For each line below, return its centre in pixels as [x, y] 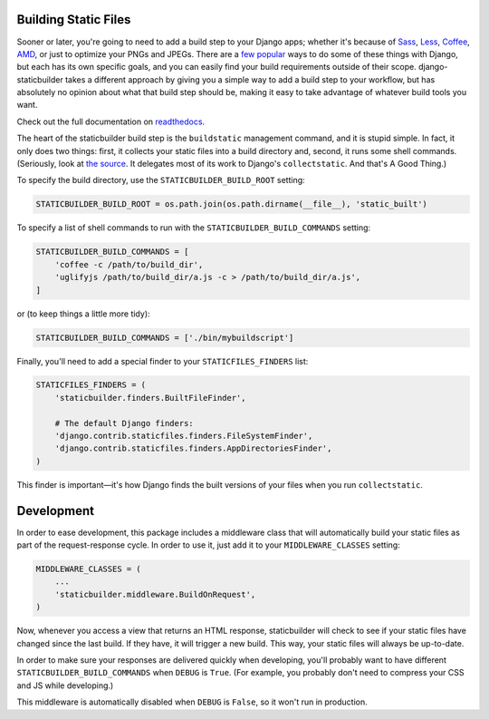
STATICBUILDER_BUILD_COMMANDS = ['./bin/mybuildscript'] [165, 337]
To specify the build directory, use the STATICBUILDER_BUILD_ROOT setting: [161, 180]
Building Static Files [74, 19]
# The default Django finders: [124, 423]
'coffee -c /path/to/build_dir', [129, 264]
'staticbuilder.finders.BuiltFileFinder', [150, 398]
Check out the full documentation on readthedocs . [111, 121]
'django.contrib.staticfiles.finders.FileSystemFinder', [184, 436]
